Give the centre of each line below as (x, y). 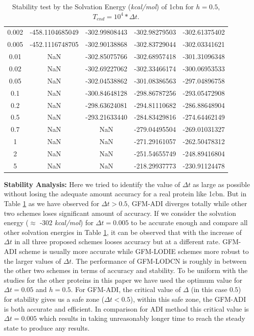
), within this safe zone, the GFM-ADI (188, 299)
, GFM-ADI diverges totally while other (187, 203)
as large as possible (221, 184)
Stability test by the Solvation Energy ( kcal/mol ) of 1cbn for (103, 6)
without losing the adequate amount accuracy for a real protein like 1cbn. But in (125, 194)
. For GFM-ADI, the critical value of (126, 289)
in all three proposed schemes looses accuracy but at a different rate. (117, 241)
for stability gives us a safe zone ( (54, 299)
